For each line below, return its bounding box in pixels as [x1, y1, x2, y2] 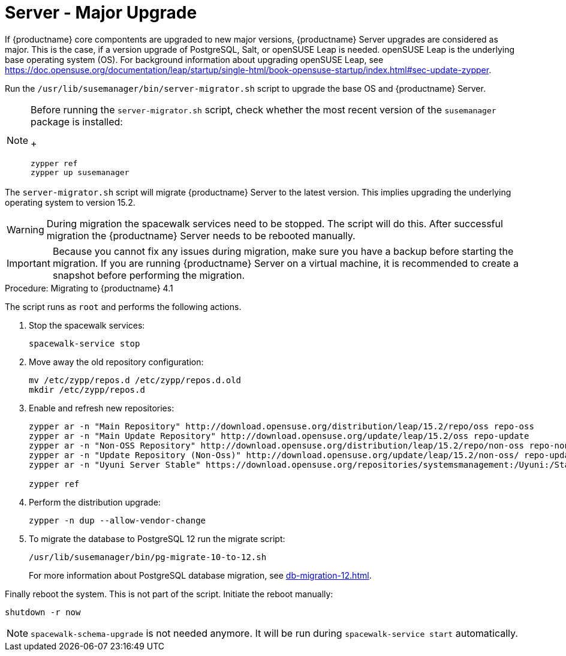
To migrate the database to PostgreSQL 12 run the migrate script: [29, 533, 285, 544]
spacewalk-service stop [29, 338, 140, 348]
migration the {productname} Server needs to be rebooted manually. [46, 229, 356, 242]
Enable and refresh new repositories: [29, 402, 174, 413]
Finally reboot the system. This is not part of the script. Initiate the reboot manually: [5, 588, 333, 599]
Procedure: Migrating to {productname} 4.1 [5, 282, 173, 293]
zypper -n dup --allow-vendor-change [29, 515, 206, 525]
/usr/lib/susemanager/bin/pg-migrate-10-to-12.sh [29, 552, 267, 562]
